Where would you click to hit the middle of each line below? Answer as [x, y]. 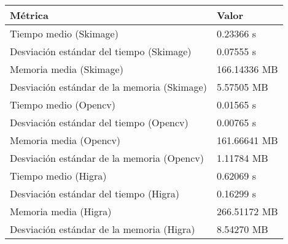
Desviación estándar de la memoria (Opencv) [107, 158]
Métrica [29, 15]
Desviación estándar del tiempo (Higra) [95, 193]
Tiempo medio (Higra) [58, 176]
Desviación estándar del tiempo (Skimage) [101, 51]
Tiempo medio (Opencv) [63, 105]
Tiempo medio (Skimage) [64, 33]
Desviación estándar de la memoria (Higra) [103, 229]
